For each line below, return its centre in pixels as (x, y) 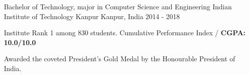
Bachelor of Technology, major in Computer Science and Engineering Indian (118, 6)
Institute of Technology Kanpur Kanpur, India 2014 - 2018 (92, 16)
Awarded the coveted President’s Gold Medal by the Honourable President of (120, 59)
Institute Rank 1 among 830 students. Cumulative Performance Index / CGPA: (125, 33)
